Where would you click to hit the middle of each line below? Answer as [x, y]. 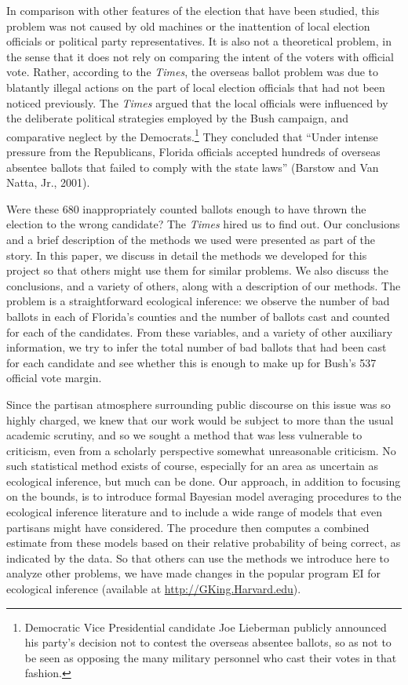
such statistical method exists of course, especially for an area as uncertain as [193, 466]
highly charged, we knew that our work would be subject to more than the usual [200, 419]
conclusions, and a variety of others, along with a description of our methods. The [204, 285]
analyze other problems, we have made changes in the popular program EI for [193, 573]
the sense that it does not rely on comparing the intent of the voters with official [200, 56]
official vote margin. [54, 378]
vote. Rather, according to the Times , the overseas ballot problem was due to [193, 72]
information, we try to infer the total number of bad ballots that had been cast [197, 347]
